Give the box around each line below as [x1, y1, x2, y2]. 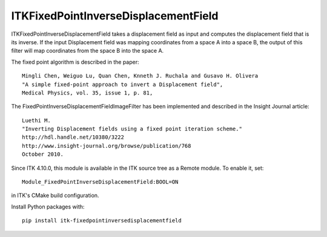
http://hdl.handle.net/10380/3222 [22, 134, 124, 141]
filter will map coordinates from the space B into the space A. [11, 47, 164, 55]
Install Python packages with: [11, 203, 85, 210]
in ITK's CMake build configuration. [11, 192, 99, 199]
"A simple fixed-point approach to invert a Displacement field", [22, 81, 223, 88]
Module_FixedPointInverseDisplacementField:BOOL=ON [22, 179, 179, 185]
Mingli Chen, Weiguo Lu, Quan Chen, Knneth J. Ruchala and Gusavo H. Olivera [22, 73, 259, 79]
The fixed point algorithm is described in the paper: [11, 58, 139, 65]
